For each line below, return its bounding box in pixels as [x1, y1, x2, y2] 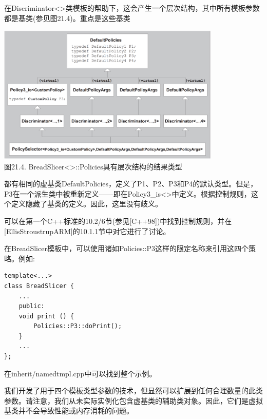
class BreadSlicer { [4, 282, 74, 290]
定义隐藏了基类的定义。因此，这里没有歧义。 [11, 198, 162, 209]
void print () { [18, 312, 74, 320]
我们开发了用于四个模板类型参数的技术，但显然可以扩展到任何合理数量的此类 [4, 385, 263, 396]
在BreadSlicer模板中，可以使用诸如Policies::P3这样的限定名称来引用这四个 [4, 243, 249, 254]
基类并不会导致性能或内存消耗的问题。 [4, 405, 133, 416]
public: [18, 302, 45, 310]
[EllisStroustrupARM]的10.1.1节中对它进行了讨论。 [4, 225, 170, 236]
